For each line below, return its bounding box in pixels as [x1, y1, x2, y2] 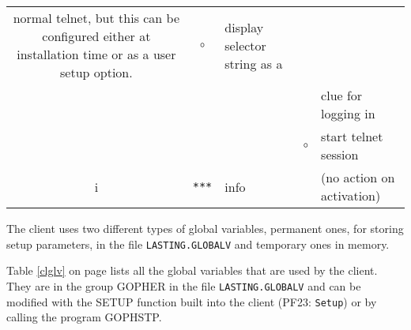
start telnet [321, 127, 383, 145]
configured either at [42, 27, 151, 45]
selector [224, 36, 266, 54]
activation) [321, 186, 381, 204]
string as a [224, 54, 283, 73]
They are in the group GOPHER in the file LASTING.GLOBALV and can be [6, 277, 361, 294]
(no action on [321, 168, 395, 186]
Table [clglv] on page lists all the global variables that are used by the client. [6, 262, 378, 279]
